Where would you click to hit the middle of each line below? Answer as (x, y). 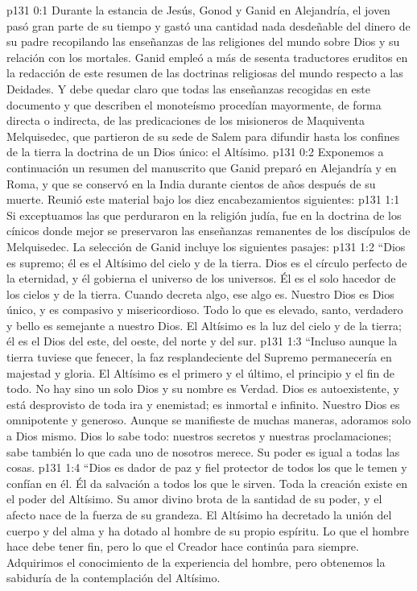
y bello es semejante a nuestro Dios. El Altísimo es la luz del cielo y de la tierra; (204, 325)
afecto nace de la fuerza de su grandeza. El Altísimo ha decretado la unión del (199, 515)
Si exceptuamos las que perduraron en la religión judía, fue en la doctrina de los (204, 215)
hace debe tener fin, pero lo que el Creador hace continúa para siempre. (183, 546)
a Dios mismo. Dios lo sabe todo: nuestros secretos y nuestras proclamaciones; (199, 436)
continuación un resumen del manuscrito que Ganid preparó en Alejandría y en (202, 167)
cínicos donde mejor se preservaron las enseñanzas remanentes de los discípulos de (208, 231)
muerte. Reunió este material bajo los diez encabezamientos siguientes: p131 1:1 (203, 199)
